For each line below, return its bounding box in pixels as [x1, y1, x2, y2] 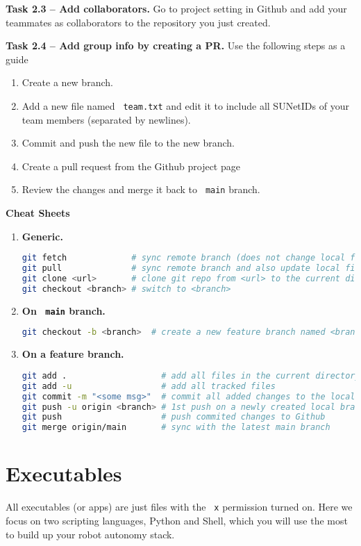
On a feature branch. [22, 347, 124, 361]
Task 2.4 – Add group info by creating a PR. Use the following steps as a [6, 38, 346, 53]
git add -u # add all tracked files [22, 381, 276, 391]
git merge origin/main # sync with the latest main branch [22, 422, 330, 433]
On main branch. [22, 303, 106, 317]
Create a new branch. [22, 75, 113, 90]
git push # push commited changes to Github [22, 412, 326, 422]
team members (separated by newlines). [22, 112, 191, 126]
